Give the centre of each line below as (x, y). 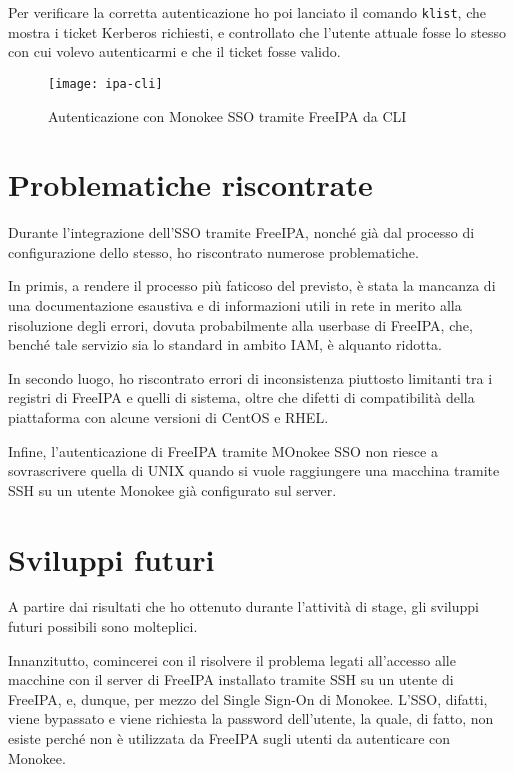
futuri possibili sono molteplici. (103, 626)
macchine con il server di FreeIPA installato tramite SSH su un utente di (231, 679)
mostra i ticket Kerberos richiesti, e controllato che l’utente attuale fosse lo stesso (257, 31)
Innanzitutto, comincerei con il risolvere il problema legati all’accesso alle (232, 659)
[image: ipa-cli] (105, 83)
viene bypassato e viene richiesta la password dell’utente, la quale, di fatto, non (251, 718)
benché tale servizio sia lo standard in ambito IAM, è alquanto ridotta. (225, 344)
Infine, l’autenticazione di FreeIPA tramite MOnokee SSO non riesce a (223, 450)
